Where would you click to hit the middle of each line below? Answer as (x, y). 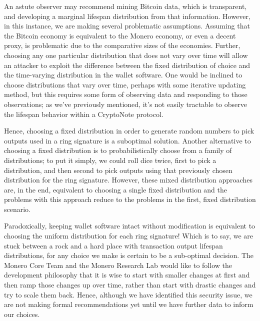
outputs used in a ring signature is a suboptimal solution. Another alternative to (127, 140)
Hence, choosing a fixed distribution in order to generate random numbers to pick (129, 131)
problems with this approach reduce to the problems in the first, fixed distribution (130, 199)
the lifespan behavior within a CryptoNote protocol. (84, 114)
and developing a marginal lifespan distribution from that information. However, (127, 16)
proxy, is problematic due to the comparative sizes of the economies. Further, (122, 45)
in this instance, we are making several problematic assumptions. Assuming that (127, 26)
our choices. (22, 314)
